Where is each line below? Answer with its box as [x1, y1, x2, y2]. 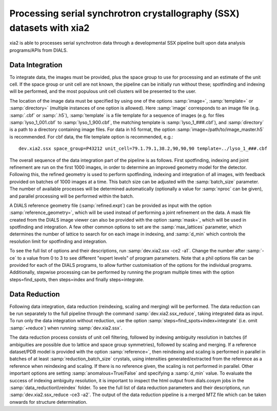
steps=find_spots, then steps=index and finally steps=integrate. [9, 276, 145, 282]
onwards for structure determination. [9, 399, 88, 405]
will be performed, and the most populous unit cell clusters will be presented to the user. [9, 88, 196, 94]
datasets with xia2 [9, 22, 90, 33]
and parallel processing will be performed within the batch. [9, 193, 134, 199]
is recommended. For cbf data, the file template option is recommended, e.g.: [9, 133, 173, 140]
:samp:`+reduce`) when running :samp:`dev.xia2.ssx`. [9, 325, 123, 331]
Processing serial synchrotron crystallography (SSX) [9, 8, 240, 19]
